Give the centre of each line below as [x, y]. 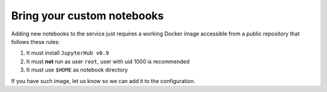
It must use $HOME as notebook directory [77, 70]
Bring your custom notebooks [88, 16]
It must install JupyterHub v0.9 [68, 53]
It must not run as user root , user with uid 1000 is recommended [108, 61]
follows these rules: [35, 41]
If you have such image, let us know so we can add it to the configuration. [103, 81]
